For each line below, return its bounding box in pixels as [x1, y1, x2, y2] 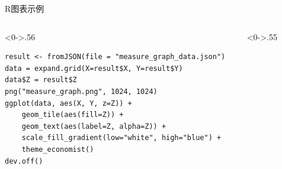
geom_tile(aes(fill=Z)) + [21, 110, 124, 119]
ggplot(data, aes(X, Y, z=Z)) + [5, 99, 132, 108]
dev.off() [5, 157, 43, 165]
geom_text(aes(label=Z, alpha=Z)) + [21, 122, 166, 131]
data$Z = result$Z [5, 76, 77, 84]
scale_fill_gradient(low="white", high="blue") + [21, 134, 222, 142]
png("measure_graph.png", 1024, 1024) [5, 87, 158, 96]
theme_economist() [21, 145, 94, 154]
